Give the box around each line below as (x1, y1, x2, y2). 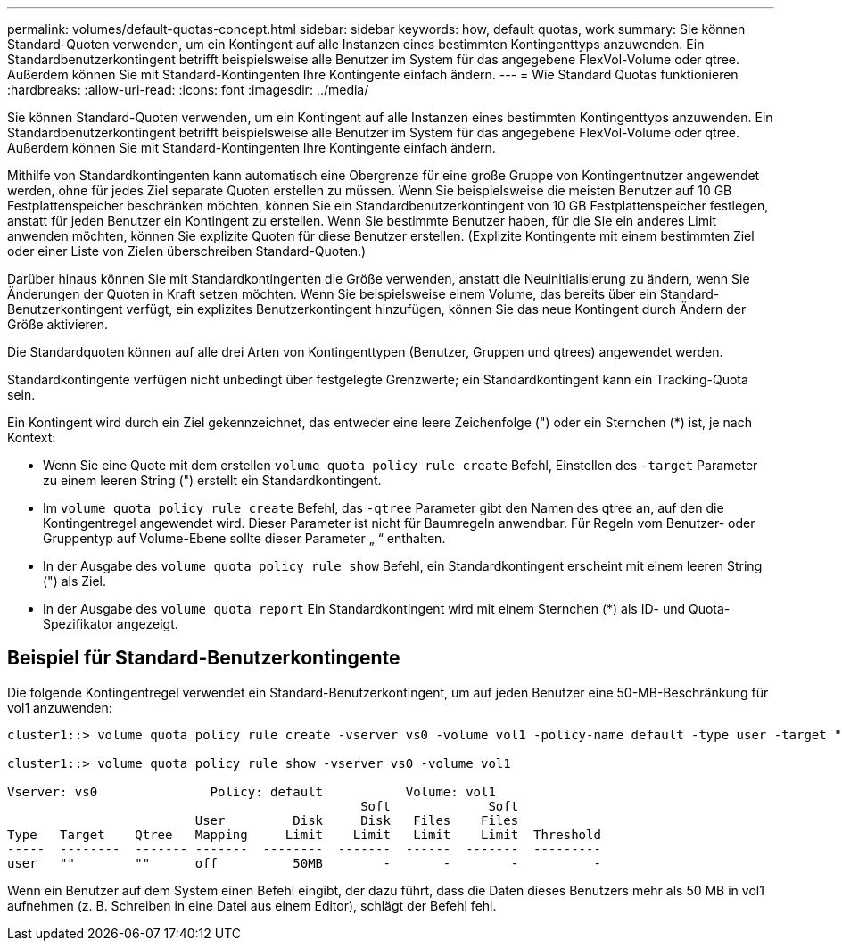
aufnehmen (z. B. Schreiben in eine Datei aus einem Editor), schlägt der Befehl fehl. (7, 897, 497, 913)
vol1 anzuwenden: (7, 699, 112, 715)
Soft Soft (360, 798, 519, 813)
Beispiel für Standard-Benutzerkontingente (7, 647, 400, 670)
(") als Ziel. (43, 573, 107, 589)
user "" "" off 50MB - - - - (7, 855, 601, 870)
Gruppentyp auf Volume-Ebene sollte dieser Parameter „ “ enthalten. (43, 531, 446, 546)
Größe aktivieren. (7, 317, 109, 332)
